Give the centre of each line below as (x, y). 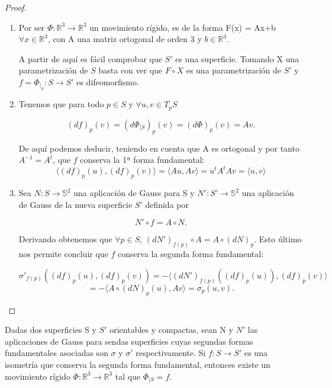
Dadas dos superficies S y (51, 330)
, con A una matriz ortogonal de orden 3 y (125, 39)
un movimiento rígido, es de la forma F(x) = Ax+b (183, 27)
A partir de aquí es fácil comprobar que (90, 58)
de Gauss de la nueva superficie (75, 204)
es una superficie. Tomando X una (237, 58)
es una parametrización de (234, 70)
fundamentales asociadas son (57, 353)
